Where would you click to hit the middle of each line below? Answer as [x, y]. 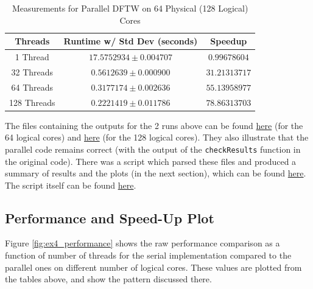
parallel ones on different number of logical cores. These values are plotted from [153, 267]
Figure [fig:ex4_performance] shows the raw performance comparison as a [142, 243]
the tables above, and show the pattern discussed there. [108, 279]
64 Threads [32, 87]
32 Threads [32, 71]
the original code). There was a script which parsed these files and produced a [151, 161]
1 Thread [32, 57]
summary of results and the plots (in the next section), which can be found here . [156, 173]
